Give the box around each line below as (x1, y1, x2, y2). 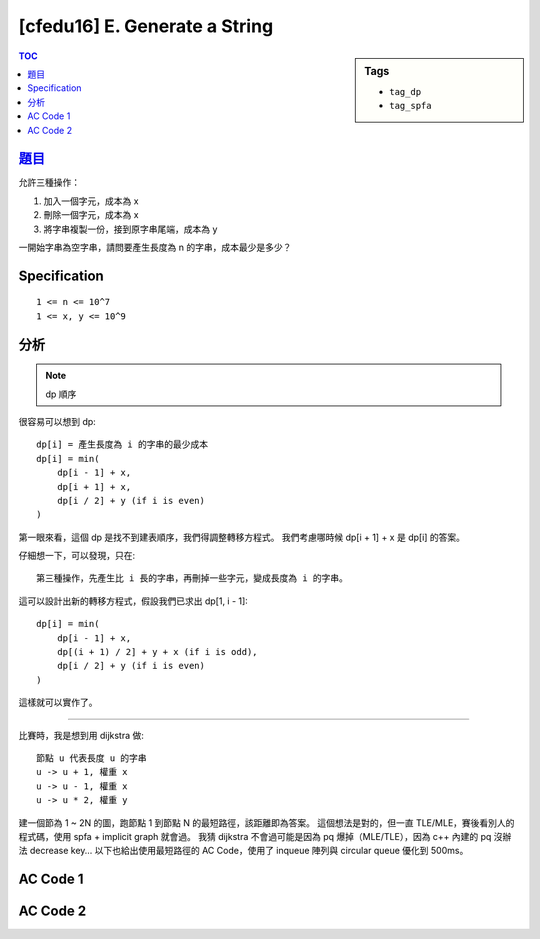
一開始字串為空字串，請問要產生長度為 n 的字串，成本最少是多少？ (18, 241, 292, 253)
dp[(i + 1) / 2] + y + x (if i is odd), (56, 646, 259, 658)
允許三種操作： (18, 176, 80, 189)
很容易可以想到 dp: (18, 415, 97, 427)
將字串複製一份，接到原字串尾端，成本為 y (43, 223, 218, 235)
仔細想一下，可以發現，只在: (18, 550, 136, 562)
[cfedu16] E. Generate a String (18, 15, 274, 37)
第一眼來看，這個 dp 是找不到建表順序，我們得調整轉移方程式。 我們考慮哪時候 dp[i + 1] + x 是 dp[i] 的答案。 (18, 531, 465, 543)
